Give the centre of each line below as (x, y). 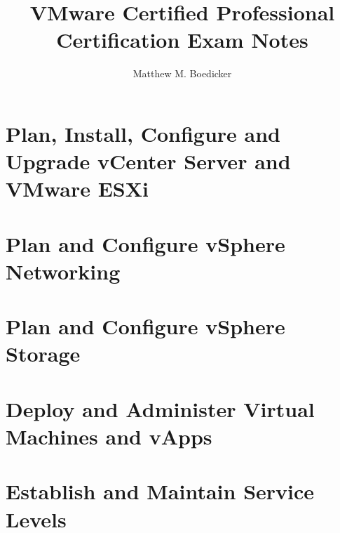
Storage (43, 354)
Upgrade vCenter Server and (148, 161)
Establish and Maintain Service (160, 491)
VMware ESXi (77, 189)
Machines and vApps (109, 436)
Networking (63, 271)
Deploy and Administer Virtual (160, 408)
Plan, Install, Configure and (143, 133)
